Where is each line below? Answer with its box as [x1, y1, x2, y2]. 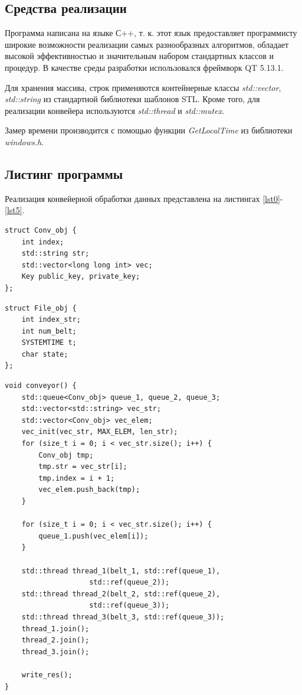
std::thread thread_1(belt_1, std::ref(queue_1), [21, 566, 221, 575]
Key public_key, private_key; [21, 272, 140, 281]
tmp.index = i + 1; [38, 474, 115, 482]
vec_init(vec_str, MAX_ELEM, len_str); [21, 428, 178, 436]
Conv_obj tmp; [38, 451, 94, 459]
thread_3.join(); [21, 647, 90, 656]
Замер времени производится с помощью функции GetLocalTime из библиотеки [5, 124, 293, 136]
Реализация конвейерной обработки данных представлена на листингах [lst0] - [5, 192, 283, 204]
